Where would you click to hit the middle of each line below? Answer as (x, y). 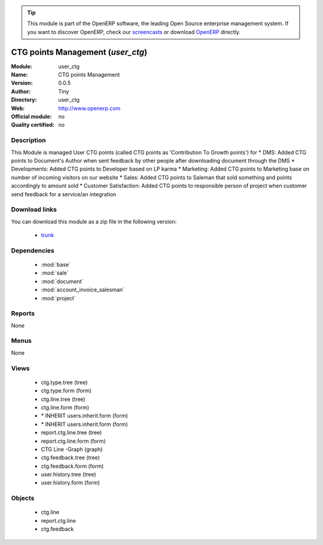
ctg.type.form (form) (66, 391)
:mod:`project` (58, 298)
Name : (19, 75)
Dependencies (33, 250)
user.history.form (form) (70, 483)
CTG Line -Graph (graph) (72, 449)
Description (28, 141)
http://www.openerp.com (89, 108)
